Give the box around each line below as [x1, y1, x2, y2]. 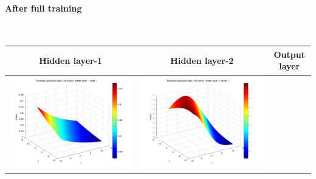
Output [273, 47, 305, 60]
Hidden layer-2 [170, 54, 234, 66]
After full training [5, 1, 82, 14]
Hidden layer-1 [39, 54, 103, 66]
